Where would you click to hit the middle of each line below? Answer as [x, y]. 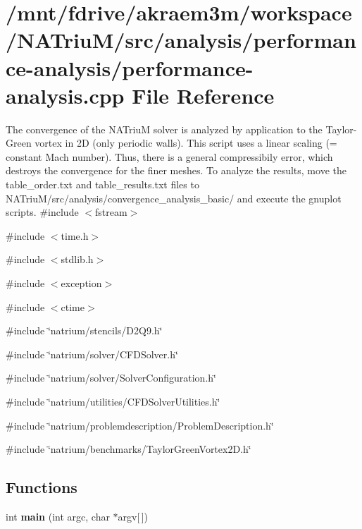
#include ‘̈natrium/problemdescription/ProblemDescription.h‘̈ [140, 425]
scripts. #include [42, 212]
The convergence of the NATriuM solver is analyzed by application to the [164, 129]
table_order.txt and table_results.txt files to [102, 184]
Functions [42, 487]
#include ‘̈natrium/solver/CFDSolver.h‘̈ [92, 354]
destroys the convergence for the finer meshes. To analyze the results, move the [176, 170]
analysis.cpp [65, 95]
